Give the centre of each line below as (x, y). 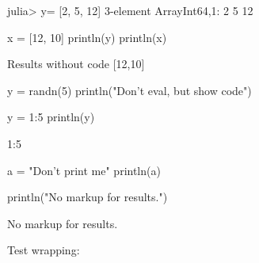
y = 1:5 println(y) (51, 117)
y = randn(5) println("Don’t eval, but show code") (129, 90)
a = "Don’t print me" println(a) (84, 170)
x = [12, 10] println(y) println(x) (87, 37)
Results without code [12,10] (76, 64)
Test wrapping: (44, 250)
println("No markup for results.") (88, 197)
